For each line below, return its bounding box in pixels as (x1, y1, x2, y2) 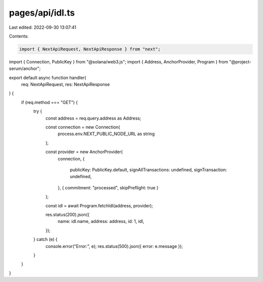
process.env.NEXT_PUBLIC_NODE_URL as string (57, 131, 155, 137)
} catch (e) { (33, 237, 58, 242)
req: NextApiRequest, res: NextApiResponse (21, 81, 110, 87)
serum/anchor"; (9, 66, 41, 72)
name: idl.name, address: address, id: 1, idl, (57, 219, 145, 224)
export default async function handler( (9, 75, 86, 81)
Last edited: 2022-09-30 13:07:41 (9, 24, 76, 30)
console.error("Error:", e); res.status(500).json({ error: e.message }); (45, 243, 183, 249)
